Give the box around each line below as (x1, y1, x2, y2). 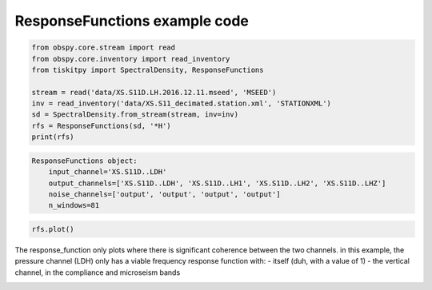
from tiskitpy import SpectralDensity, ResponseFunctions (31, 65, 264, 74)
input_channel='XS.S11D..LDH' (48, 168, 167, 177)
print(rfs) (31, 133, 74, 141)
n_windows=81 (48, 201, 100, 210)
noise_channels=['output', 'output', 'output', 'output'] (48, 190, 281, 199)
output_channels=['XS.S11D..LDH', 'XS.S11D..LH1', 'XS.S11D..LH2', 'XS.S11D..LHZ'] (48, 178, 386, 188)
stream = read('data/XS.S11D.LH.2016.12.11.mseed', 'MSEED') (31, 88, 277, 97)
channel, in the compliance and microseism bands (14, 268, 181, 277)
